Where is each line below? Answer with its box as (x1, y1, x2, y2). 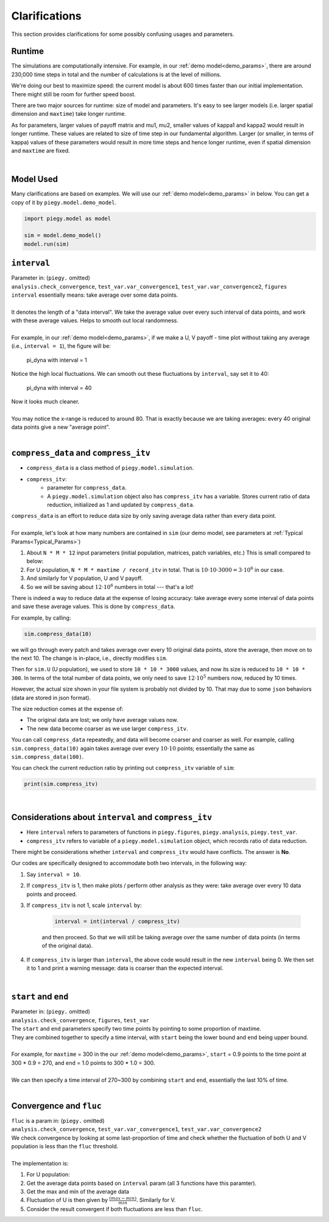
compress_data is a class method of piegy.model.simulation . (26, 464, 194, 471)
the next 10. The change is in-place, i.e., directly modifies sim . (11, 655, 168, 662)
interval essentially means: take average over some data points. (11, 291, 179, 298)
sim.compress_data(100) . (11, 753, 84, 760)
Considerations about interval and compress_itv (11, 812, 213, 822)
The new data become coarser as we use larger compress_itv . (26, 725, 188, 732)
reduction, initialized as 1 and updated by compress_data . (47, 501, 195, 509)
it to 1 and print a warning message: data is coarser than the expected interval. (26, 964, 224, 972)
